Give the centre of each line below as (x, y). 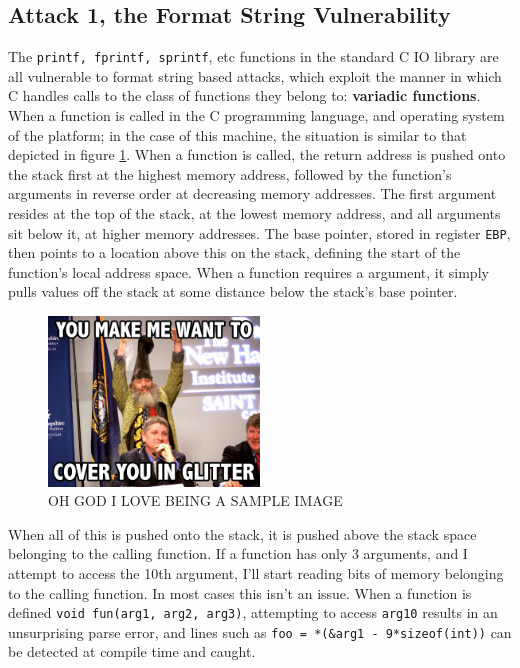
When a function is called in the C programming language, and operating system (256, 115)
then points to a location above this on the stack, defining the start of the (234, 252)
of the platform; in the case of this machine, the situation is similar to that (237, 134)
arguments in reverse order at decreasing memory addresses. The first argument (252, 193)
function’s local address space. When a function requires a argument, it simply (248, 271)
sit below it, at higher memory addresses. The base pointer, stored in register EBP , (259, 232)
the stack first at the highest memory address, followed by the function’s (230, 173)
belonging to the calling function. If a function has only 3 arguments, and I (238, 553)
